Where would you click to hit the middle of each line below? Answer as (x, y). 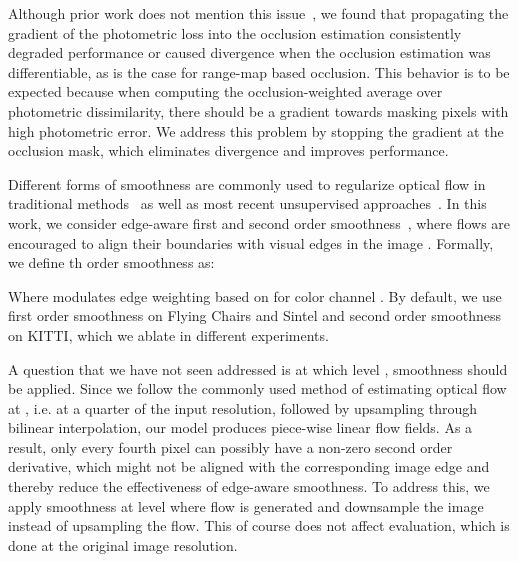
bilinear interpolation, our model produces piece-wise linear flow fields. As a (240, 427)
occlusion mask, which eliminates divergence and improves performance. (228, 150)
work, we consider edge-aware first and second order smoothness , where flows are (259, 222)
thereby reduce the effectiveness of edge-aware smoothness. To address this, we (249, 486)
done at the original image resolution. (123, 544)
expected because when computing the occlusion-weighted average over (225, 91)
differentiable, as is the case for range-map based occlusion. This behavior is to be (259, 71)
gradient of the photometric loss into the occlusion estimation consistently (235, 32)
